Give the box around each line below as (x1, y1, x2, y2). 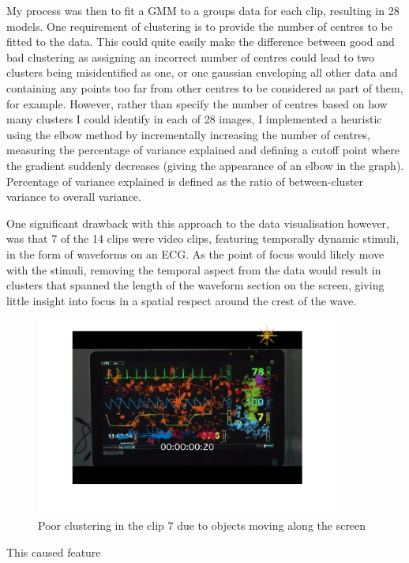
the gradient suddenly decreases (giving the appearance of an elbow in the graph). (6, 157, 404, 173)
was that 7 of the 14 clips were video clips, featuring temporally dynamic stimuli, (6, 230, 400, 247)
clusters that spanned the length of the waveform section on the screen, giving (6, 277, 385, 293)
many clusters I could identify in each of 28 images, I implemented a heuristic (6, 111, 382, 127)
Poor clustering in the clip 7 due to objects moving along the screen (38, 517, 366, 534)
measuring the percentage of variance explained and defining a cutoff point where (6, 142, 400, 158)
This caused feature (6, 543, 101, 560)
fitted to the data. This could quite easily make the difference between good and (6, 33, 395, 50)
